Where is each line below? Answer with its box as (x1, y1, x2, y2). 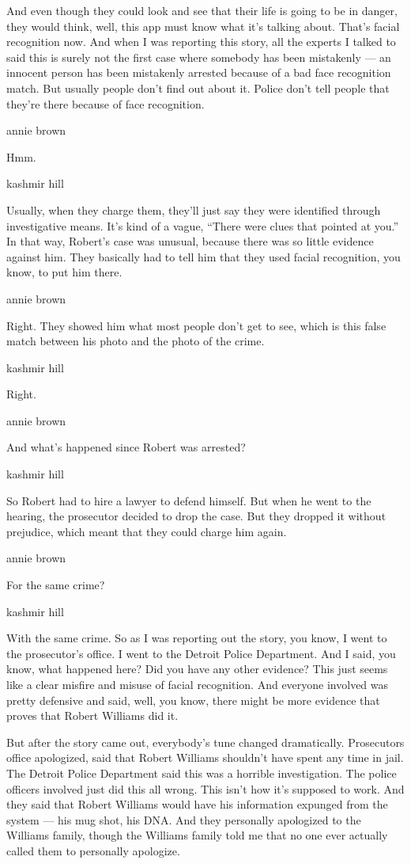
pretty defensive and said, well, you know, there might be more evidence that (6, 691, 380, 708)
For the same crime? (6, 577, 105, 593)
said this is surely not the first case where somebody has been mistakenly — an (6, 48, 391, 65)
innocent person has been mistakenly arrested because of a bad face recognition (6, 64, 391, 81)
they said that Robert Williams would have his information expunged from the (6, 796, 388, 813)
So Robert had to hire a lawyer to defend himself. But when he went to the (6, 492, 371, 508)
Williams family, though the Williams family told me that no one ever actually (6, 827, 388, 843)
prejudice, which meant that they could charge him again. (6, 523, 287, 539)
